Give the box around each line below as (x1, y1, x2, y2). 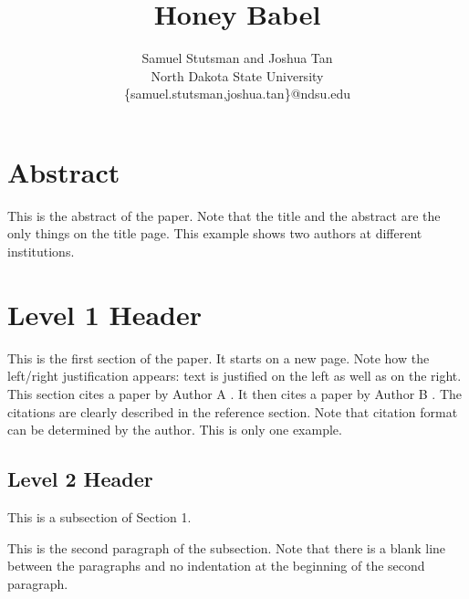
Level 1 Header (7, 295, 202, 332)
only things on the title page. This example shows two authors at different (7, 224, 422, 243)
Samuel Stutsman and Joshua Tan (141, 48, 333, 68)
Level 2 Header (7, 465, 153, 493)
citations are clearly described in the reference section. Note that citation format (7, 402, 458, 421)
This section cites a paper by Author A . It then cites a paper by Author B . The (7, 384, 463, 403)
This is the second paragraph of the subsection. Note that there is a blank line (7, 538, 446, 557)
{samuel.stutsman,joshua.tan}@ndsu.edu (123, 84, 351, 103)
